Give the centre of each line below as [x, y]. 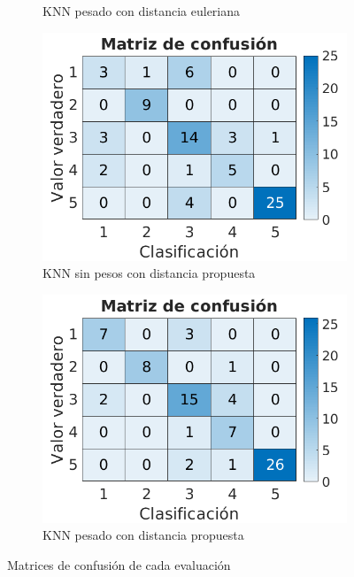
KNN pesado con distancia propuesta [143, 535]
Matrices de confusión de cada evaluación [119, 564]
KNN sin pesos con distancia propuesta [149, 273]
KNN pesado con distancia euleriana [142, 11]
